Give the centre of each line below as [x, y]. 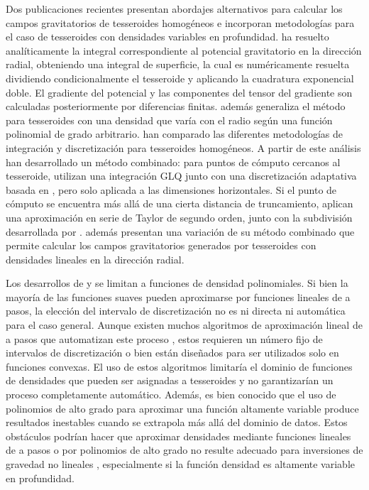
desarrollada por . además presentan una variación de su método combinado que [180, 231]
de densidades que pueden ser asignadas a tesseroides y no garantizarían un [170, 380]
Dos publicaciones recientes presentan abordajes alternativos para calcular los [174, 9]
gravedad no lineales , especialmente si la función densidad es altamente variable [180, 464]
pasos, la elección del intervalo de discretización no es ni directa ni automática [176, 311]
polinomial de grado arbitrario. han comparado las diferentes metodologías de [174, 134]
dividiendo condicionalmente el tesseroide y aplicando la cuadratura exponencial [180, 78]
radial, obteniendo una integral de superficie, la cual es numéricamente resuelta [178, 64]
